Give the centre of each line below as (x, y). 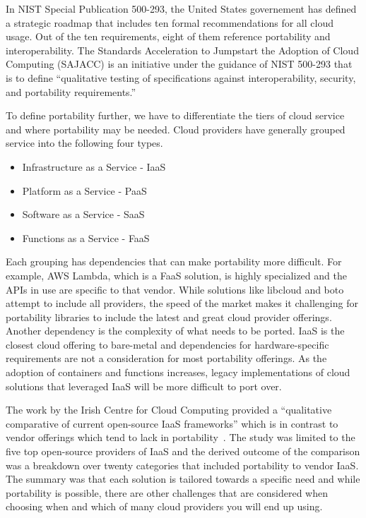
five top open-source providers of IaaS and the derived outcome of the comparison (183, 451)
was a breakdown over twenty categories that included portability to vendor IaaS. (182, 465)
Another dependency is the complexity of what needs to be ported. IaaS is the (175, 331)
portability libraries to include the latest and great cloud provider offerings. (169, 317)
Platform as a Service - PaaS (84, 190)
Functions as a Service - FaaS (86, 237)
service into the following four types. (84, 143)
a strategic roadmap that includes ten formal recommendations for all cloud (170, 22)
